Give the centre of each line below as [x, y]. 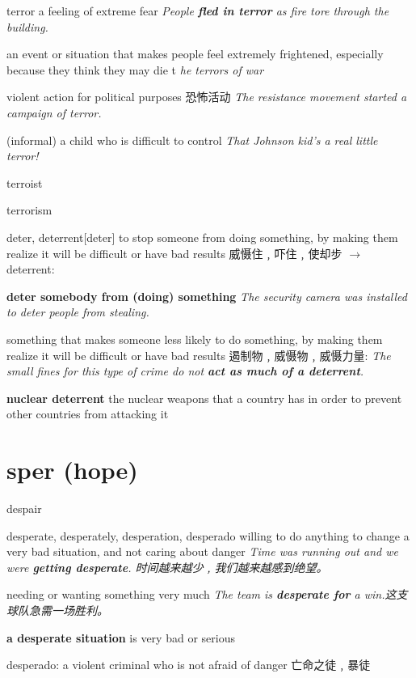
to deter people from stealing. [78, 312]
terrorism [29, 210]
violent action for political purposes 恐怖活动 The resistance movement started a [207, 97]
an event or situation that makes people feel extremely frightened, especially [195, 54]
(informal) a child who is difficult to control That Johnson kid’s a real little [192, 140]
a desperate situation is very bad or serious [121, 637]
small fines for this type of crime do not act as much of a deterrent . [185, 371]
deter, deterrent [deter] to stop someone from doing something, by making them [202, 237]
